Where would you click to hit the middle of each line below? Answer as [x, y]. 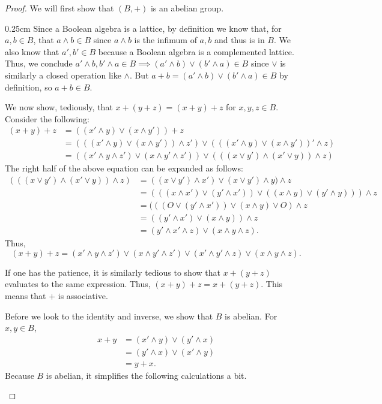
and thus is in [239, 40]
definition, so [29, 87]
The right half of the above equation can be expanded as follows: [124, 168]
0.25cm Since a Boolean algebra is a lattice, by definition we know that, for [143, 28]
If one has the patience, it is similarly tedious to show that [113, 272]
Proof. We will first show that [59, 8]
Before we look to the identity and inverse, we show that [109, 316]
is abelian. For [251, 316]
